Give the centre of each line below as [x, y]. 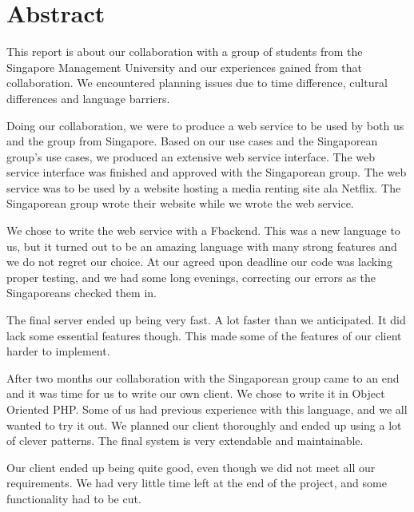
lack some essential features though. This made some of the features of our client [204, 335]
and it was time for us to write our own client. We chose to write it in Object [196, 393]
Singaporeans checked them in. [82, 293]
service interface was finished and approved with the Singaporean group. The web [207, 172]
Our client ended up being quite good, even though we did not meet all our [191, 467]
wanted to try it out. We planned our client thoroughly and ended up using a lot [204, 425]
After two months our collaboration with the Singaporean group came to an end [203, 377]
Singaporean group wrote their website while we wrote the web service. [180, 203]
